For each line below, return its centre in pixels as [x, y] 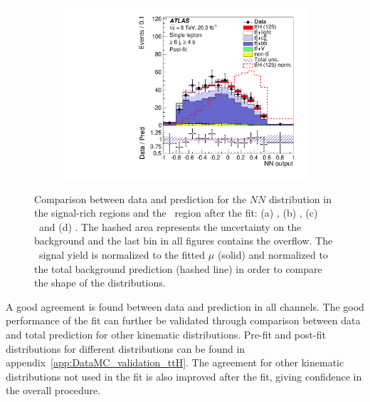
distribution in [300, 199]
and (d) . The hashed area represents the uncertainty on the [170, 226]
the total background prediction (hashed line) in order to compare [178, 268]
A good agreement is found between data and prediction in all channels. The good [185, 306]
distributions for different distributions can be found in [126, 348]
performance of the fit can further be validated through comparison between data [183, 320]
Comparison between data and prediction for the [141, 199]
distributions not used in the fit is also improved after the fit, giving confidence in [184, 376]
